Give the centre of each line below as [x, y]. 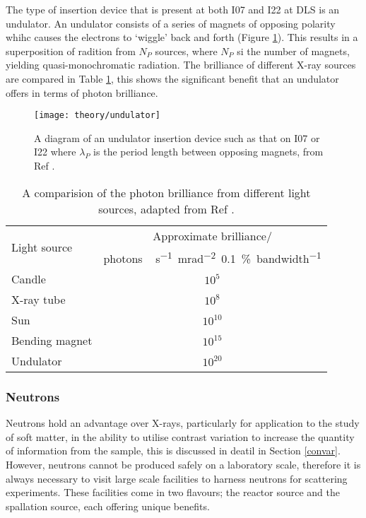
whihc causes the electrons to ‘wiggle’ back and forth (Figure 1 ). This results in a [182, 37]
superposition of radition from [71, 51]
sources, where [186, 51]
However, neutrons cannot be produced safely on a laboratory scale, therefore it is [183, 464]
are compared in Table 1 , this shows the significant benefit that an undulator [172, 78]
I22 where [55, 152]
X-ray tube [39, 299]
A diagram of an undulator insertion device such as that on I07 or [177, 137]
